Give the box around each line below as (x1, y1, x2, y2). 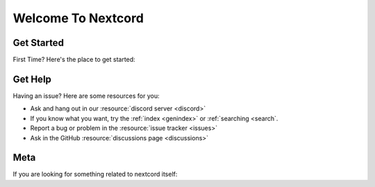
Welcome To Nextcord (12, 10, 144, 26)
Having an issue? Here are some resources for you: (12, 91, 160, 100)
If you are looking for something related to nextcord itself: (12, 170, 178, 179)
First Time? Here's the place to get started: (12, 56, 135, 64)
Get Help (12, 73, 52, 85)
